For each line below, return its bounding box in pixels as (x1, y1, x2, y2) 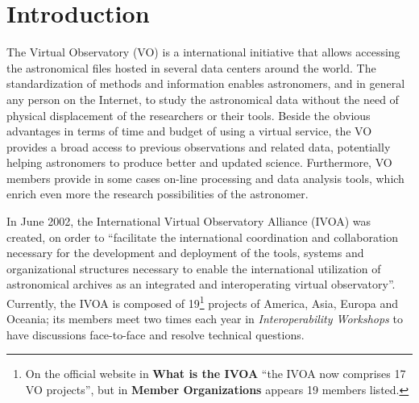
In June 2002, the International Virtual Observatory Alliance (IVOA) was (6, 213, 371, 230)
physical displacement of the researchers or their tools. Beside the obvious (6, 106, 371, 123)
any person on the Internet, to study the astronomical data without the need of (6, 90, 399, 107)
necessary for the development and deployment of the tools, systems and (6, 244, 364, 261)
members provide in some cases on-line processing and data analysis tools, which (6, 169, 404, 186)
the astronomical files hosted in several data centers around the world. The (6, 59, 376, 76)
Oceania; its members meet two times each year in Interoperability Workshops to (6, 310, 403, 327)
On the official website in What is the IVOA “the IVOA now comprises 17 (25, 365, 406, 382)
